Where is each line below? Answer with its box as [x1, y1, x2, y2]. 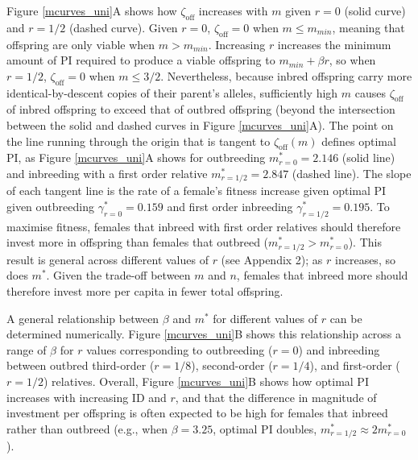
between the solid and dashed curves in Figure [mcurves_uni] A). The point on [6, 116, 394, 133]
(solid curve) [344, 2, 406, 19]
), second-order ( [191, 357, 273, 374]
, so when [329, 52, 376, 68]
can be [329, 309, 362, 326]
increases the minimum [277, 35, 391, 52]
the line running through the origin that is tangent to [6, 132, 271, 149]
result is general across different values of [6, 251, 209, 267]
